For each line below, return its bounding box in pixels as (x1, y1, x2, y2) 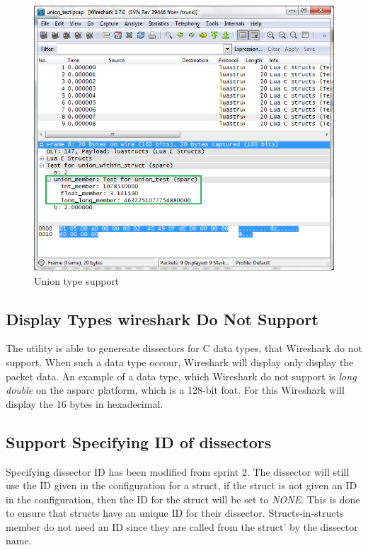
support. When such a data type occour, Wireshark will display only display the (6, 354, 354, 369)
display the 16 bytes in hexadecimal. (6, 396, 163, 411)
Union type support (34, 273, 120, 288)
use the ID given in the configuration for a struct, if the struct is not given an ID (6, 478, 357, 493)
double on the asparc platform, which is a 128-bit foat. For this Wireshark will (6, 382, 345, 397)
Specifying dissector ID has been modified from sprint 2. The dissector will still (6, 464, 350, 479)
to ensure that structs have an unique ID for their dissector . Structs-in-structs (6, 505, 344, 520)
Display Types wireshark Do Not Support (6, 308, 318, 329)
